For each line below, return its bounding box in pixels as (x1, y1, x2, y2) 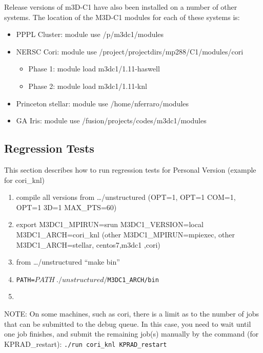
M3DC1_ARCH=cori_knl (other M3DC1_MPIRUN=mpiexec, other (16, 229, 235, 239)
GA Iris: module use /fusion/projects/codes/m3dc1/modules (16, 115, 207, 126)
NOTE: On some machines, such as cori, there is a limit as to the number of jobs (4, 308, 259, 319)
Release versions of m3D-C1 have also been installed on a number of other (4, 2, 237, 12)
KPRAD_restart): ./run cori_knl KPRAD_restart (4, 338, 167, 349)
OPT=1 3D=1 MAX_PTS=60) (16, 201, 117, 212)
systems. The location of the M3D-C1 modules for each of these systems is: (4, 11, 240, 22)
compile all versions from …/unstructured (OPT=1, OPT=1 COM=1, (16, 192, 236, 202)
